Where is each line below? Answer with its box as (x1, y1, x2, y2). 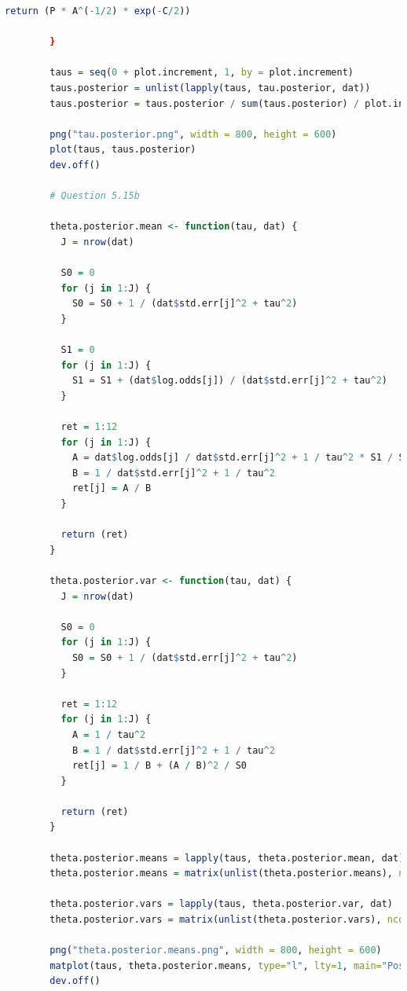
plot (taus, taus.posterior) (49, 144, 196, 156)
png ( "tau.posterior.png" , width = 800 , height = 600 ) (49, 128, 337, 140)
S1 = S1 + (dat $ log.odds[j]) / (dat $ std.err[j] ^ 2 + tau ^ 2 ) (71, 375, 387, 387)
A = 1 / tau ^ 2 (71, 729, 146, 740)
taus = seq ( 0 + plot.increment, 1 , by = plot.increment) (49, 67, 354, 79)
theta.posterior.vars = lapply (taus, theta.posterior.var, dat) (49, 898, 393, 910)
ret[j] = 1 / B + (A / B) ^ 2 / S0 (71, 760, 247, 772)
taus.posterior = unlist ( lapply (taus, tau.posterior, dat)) (49, 82, 371, 94)
